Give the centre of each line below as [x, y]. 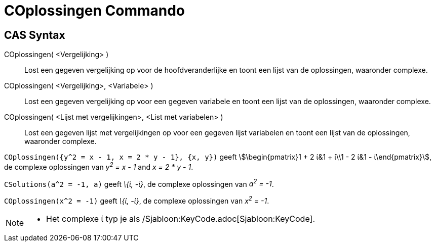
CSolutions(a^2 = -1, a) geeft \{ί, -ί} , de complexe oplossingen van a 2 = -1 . [139, 183]
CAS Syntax [35, 35]
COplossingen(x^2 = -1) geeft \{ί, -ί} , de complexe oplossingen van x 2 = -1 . [137, 200]
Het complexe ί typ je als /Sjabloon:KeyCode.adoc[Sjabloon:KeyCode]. [181, 219]
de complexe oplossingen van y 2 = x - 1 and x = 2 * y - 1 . [99, 166]
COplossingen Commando [95, 11]
